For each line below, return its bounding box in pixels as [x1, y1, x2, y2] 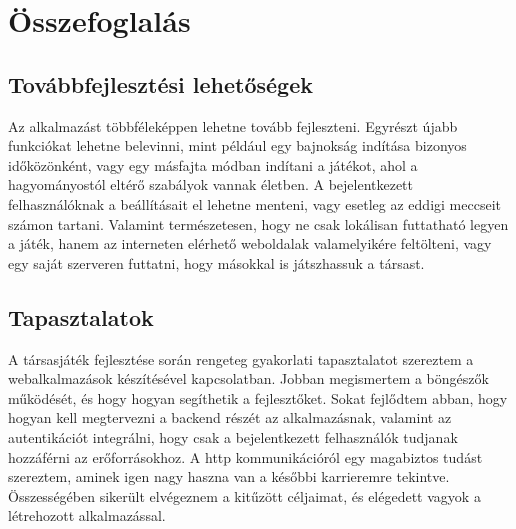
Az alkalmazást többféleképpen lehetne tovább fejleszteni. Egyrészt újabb [8, 115, 458, 136]
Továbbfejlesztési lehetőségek [8, 68, 313, 99]
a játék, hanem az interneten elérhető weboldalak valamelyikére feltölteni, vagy [8, 233, 492, 254]
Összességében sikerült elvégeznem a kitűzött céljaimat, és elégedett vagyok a [8, 485, 481, 506]
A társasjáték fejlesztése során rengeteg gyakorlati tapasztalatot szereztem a [8, 348, 474, 369]
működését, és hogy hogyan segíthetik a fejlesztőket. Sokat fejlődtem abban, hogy [8, 387, 508, 408]
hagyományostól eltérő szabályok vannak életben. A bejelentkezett [8, 174, 414, 195]
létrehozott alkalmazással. [8, 505, 166, 526]
